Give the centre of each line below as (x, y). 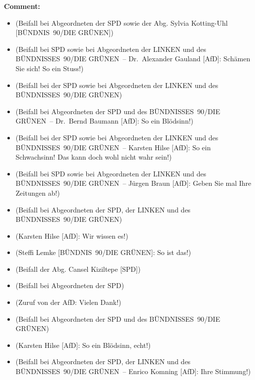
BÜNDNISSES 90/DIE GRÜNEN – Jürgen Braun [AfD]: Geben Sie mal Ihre (133, 183)
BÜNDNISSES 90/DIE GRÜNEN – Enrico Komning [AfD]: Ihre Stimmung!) (133, 371)
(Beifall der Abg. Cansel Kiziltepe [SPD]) (78, 269)
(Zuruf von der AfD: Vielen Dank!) (68, 302)
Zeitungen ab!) (38, 192)
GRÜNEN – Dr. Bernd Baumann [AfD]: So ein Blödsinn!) (105, 121)
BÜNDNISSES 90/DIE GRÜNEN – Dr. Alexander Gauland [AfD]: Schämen (133, 59)
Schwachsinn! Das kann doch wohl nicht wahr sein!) (94, 157)
